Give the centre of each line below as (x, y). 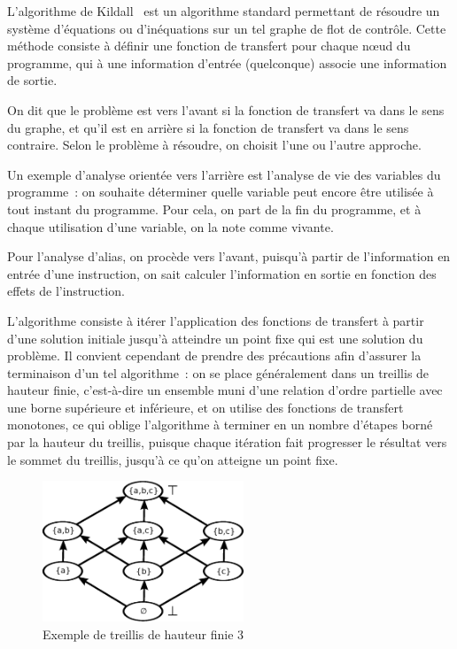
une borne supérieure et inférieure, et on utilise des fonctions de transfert (205, 407)
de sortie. (32, 80)
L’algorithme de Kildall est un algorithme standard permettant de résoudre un (224, 11)
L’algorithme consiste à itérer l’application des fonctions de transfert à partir (216, 320)
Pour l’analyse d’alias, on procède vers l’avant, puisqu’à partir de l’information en (229, 256)
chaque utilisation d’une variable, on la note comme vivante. (170, 226)
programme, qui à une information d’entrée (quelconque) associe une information (227, 62)
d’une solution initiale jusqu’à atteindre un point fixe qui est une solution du (215, 338)
